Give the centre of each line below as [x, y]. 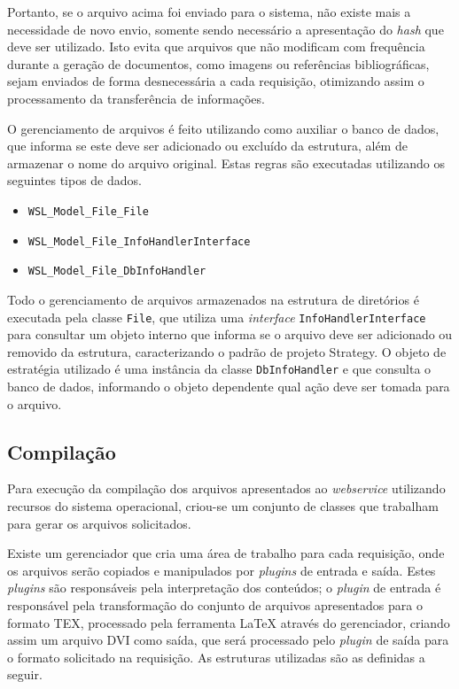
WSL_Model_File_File [88, 211]
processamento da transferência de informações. [136, 98]
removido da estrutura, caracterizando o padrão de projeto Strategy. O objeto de [227, 351]
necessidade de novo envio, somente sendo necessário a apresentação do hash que [226, 29]
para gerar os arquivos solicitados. [99, 523]
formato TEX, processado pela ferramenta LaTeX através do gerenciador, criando [229, 622]
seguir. [25, 674]
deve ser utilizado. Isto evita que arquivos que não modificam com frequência [216, 46]
